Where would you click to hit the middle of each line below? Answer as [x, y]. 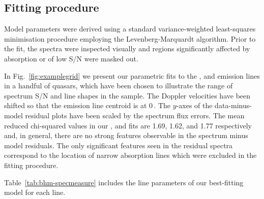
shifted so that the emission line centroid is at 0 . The [87, 105]
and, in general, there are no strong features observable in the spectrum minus [126, 135]
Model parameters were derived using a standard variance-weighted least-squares [130, 29]
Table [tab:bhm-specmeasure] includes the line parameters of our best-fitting [124, 182]
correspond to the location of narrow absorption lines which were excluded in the [130, 155]
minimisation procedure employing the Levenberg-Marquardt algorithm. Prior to [130, 38]
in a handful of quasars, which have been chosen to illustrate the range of [119, 86]
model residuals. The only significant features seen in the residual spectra [119, 145]
